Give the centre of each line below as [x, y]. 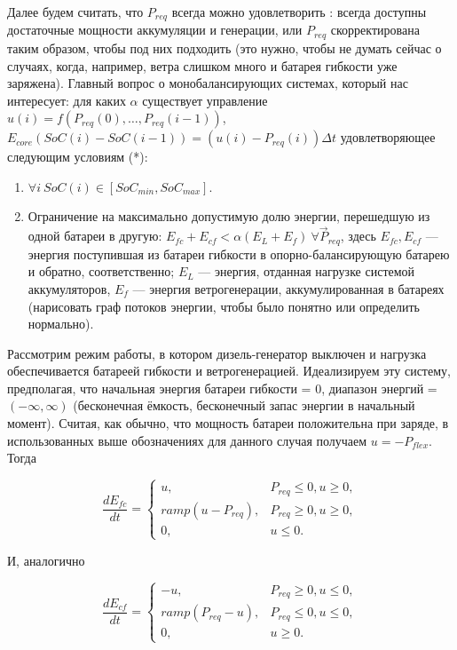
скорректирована [375, 30]
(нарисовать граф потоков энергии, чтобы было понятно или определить [224, 306]
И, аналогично [46, 560]
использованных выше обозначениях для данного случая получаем [187, 440]
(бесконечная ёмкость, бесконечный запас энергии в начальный [244, 405]
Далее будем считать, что [75, 12]
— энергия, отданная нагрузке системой [307, 271]
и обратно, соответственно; [101, 271]
